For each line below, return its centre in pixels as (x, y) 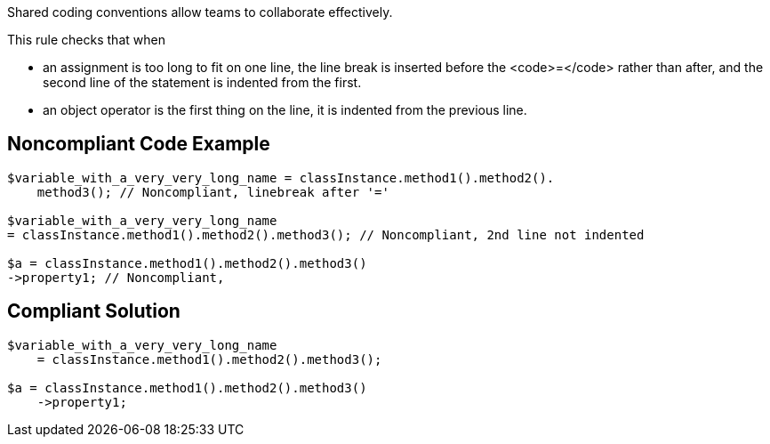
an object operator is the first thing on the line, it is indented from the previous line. (285, 110)
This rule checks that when (86, 40)
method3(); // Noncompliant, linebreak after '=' (213, 192)
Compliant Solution (94, 311)
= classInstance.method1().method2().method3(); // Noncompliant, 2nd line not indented (326, 234)
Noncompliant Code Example (139, 144)
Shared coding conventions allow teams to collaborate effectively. (200, 12)
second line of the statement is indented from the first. (202, 82)
